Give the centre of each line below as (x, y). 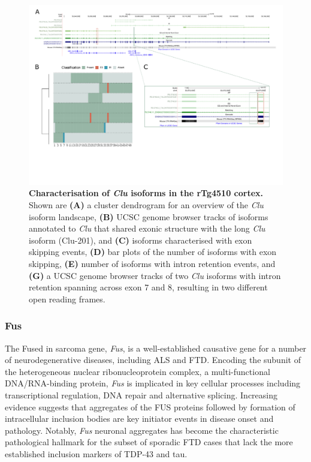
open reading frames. (67, 298)
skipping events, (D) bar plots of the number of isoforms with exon (153, 252)
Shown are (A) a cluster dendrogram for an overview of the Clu (146, 204)
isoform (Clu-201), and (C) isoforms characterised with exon (141, 240)
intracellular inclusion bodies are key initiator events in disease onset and (139, 418)
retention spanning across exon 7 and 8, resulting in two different (148, 287)
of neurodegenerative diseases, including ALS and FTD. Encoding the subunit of (153, 360)
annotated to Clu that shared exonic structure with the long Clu (147, 228)
